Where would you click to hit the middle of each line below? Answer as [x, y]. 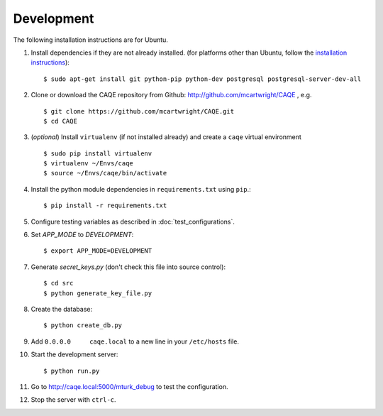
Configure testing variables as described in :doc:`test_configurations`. [133, 221]
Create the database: [62, 309]
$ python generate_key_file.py [98, 293]
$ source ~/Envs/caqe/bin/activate [105, 173]
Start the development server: [74, 354]
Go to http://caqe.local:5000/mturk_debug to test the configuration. [129, 386]
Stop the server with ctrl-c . [73, 400]
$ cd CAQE [60, 121]
